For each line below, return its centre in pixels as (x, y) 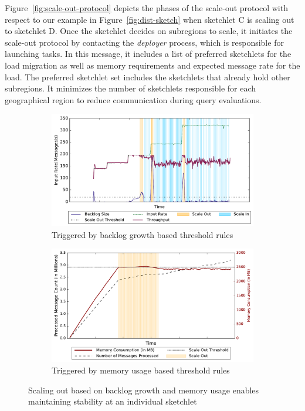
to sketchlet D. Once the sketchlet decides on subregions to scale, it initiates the (149, 31)
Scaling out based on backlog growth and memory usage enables (144, 390)
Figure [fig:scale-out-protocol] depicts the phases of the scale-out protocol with (146, 8)
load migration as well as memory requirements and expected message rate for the (152, 65)
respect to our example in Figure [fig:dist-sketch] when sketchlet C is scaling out (150, 19)
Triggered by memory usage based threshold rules (141, 370)
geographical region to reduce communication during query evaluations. (133, 99)
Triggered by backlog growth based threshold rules (143, 234)
